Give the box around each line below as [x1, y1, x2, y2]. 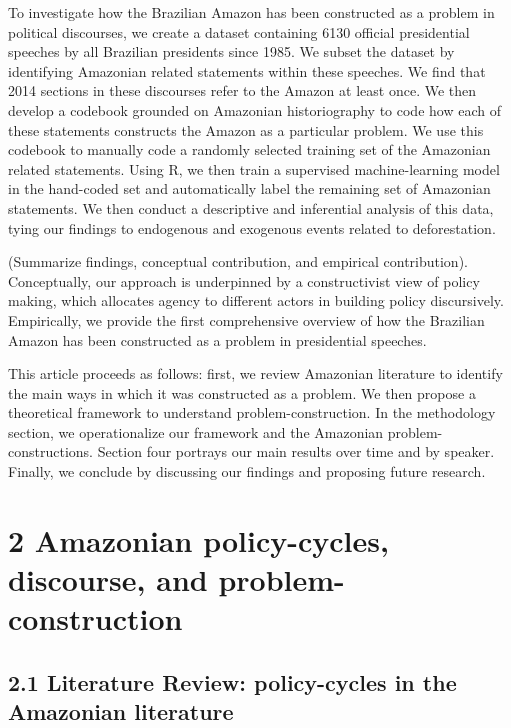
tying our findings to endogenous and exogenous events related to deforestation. [8, 217, 496, 238]
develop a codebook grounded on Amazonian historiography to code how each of [8, 99, 501, 120]
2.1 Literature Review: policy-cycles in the [8, 666, 457, 697]
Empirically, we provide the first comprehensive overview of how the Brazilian [8, 309, 485, 330]
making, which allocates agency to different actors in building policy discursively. [8, 290, 504, 311]
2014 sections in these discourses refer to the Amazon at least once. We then [8, 80, 477, 101]
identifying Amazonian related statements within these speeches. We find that [8, 60, 486, 81]
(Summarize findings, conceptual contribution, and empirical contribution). [8, 251, 468, 272]
